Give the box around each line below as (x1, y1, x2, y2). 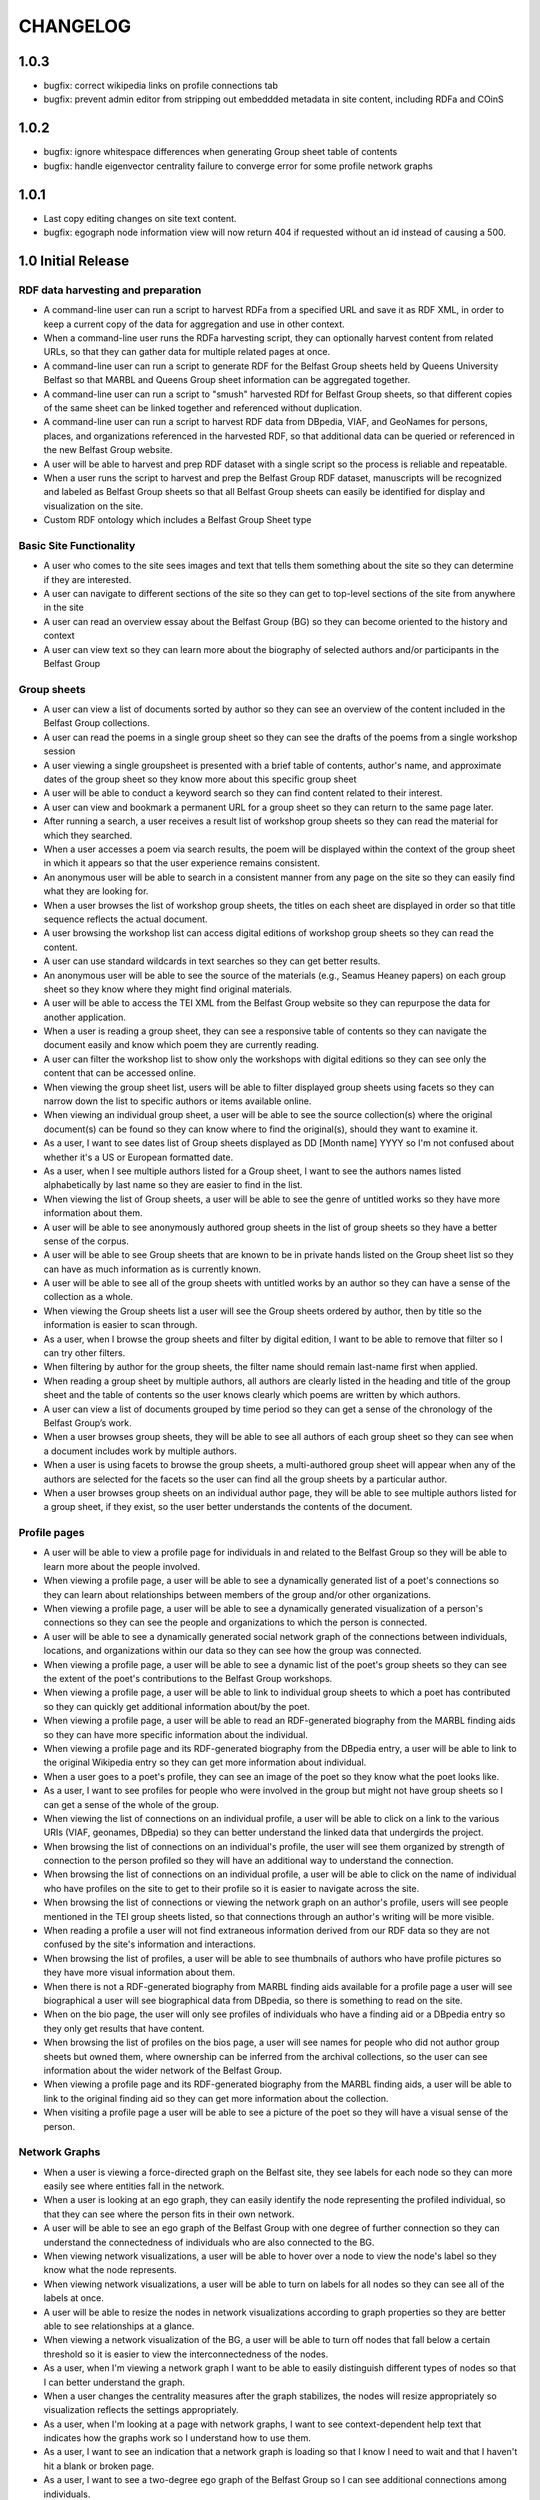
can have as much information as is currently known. (43, 1263, 262, 1275)
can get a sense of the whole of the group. (43, 1798, 220, 1810)
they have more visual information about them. (43, 1966, 236, 1979)
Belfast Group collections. (43, 717, 150, 729)
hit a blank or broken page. (43, 2460, 155, 2472)
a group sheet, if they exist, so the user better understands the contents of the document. (43, 1501, 413, 1513)
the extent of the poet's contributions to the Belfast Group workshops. (43, 1673, 333, 1684)
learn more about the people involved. (43, 1560, 201, 1572)
